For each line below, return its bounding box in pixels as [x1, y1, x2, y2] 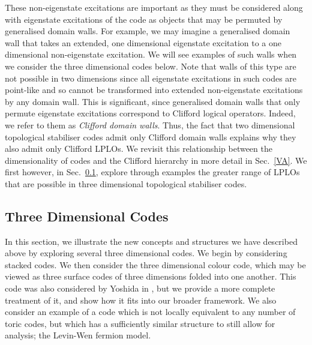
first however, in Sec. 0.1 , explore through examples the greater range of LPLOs [5, 166, 300, 178]
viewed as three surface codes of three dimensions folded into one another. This [5, 270, 296, 283]
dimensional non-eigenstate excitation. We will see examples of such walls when [5, 48, 297, 61]
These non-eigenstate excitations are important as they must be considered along [5, 1, 303, 13]
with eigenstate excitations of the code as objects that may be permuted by [5, 13, 283, 25]
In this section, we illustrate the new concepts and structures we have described [5, 235, 298, 247]
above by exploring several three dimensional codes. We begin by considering [5, 247, 287, 259]
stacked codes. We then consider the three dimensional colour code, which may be [5, 258, 306, 271]
